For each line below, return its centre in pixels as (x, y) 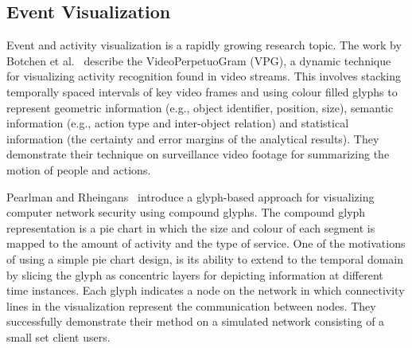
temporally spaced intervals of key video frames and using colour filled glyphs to (202, 91)
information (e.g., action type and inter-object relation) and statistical (178, 123)
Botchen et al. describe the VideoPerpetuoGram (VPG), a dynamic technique (199, 60)
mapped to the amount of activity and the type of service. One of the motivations (206, 243)
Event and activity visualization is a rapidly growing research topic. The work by (204, 45)
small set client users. (58, 336)
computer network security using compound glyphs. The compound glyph (186, 212)
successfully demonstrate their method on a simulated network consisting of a (196, 321)
